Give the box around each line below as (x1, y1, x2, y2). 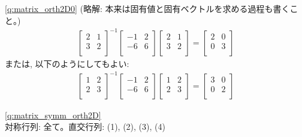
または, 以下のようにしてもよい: (5, 57, 129, 69)
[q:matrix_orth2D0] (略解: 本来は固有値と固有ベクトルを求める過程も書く (5, 2, 290, 14)
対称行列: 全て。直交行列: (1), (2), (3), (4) (5, 120, 165, 133)
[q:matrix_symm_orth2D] (5, 108, 101, 121)
